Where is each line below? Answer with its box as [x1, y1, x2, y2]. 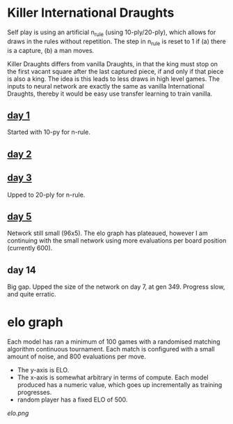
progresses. [17, 388, 52, 397]
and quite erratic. [7, 290, 57, 298]
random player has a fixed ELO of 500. [17, 395, 128, 404]
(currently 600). [7, 244, 53, 252]
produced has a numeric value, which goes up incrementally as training [17, 381, 223, 389]
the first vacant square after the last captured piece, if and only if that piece [7, 67, 224, 75]
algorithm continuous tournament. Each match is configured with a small [7, 345, 215, 354]
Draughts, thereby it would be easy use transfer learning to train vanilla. [7, 89, 213, 98]
